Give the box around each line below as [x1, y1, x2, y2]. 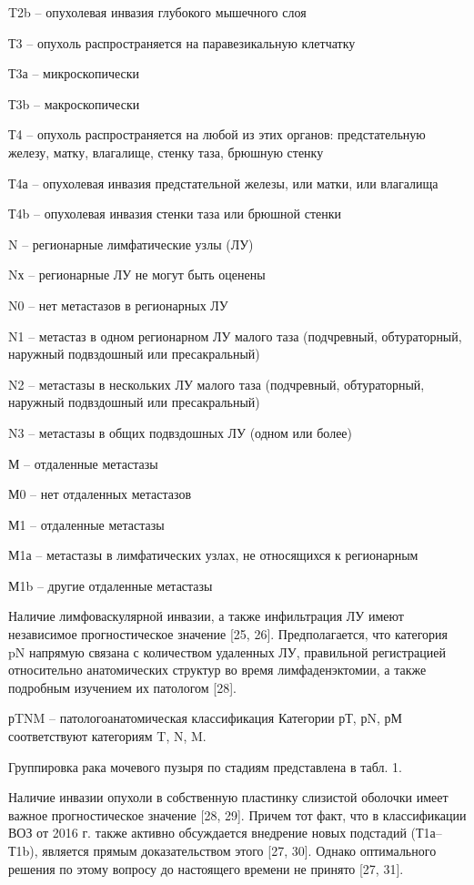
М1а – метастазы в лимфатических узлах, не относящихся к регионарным [8, 545, 419, 565]
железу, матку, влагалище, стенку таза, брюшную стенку [8, 142, 324, 161]
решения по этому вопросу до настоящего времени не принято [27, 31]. [8, 859, 404, 878]
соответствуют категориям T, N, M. [8, 727, 207, 746]
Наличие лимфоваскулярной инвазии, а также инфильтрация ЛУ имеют [8, 606, 404, 626]
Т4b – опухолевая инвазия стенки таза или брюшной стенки [8, 204, 341, 223]
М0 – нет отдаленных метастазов [8, 484, 192, 504]
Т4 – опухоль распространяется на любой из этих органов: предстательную [8, 125, 426, 144]
